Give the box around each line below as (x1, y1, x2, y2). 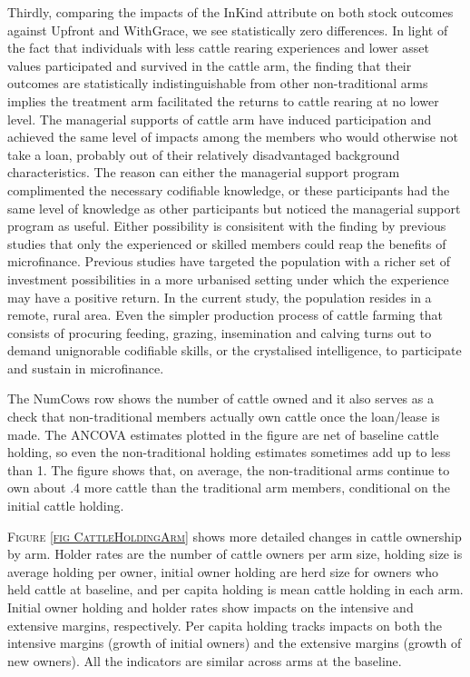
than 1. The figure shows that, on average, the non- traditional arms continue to (7, 460, 450, 479)
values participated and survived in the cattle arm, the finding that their (7, 55, 412, 75)
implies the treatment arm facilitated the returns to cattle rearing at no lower (7, 91, 439, 110)
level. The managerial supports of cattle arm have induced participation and (7, 109, 432, 128)
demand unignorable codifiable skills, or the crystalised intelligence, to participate (7, 341, 462, 360)
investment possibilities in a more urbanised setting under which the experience (7, 269, 449, 288)
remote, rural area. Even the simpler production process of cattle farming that (7, 305, 443, 324)
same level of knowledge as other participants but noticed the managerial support (7, 198, 461, 217)
